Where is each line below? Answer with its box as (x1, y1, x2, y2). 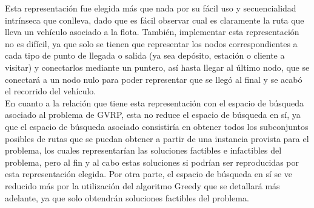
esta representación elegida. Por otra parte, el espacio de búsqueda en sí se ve (5, 167, 293, 180)
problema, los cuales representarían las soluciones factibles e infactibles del (5, 144, 282, 157)
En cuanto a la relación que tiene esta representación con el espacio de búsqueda (5, 96, 304, 109)
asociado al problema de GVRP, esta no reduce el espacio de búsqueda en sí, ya (5, 108, 301, 121)
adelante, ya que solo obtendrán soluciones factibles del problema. (5, 191, 249, 204)
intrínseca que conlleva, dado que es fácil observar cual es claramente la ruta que (5, 13, 304, 26)
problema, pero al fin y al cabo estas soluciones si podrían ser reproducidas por (5, 155, 299, 168)
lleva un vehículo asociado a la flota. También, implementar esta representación (5, 25, 299, 38)
